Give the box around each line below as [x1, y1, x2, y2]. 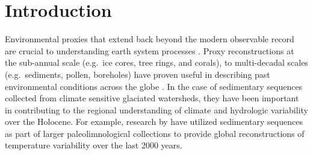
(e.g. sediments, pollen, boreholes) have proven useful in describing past [5, 68, 270, 80]
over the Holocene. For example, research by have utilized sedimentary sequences [5, 115, 303, 128]
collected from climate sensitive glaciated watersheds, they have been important [5, 92, 299, 104]
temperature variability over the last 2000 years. [5, 139, 182, 151]
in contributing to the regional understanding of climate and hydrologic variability [5, 103, 308, 116]
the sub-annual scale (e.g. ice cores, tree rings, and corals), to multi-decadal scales [5, 56, 308, 69]
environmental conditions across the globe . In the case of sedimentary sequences [5, 80, 303, 92]
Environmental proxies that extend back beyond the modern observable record [5, 33, 294, 45]
